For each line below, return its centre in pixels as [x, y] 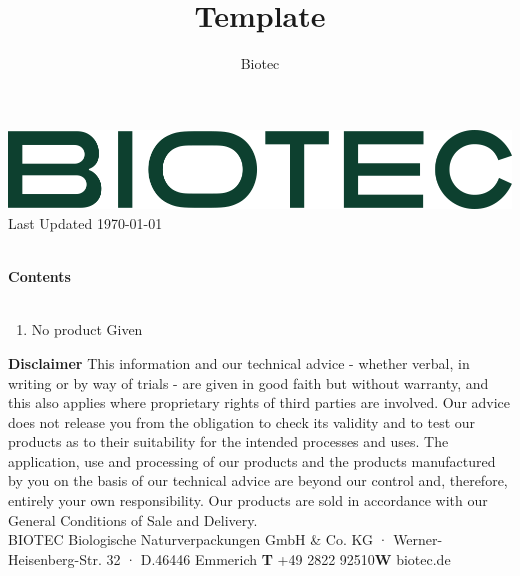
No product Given [87, 329]
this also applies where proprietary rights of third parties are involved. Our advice [259, 402]
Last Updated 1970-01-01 [85, 222]
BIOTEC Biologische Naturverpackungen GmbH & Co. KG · [198, 539]
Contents [39, 276]
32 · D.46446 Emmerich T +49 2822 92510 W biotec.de [278, 558]
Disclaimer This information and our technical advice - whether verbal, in [239, 362]
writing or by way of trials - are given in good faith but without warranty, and [248, 382]
